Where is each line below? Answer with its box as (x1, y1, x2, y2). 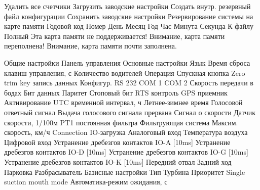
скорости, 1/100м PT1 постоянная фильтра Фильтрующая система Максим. (4, 117, 238, 127)
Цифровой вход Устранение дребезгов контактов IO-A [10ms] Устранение (4, 136, 231, 147)
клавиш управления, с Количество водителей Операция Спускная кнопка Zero (4, 67, 245, 78)
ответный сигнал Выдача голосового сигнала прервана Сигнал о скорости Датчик (4, 107, 256, 117)
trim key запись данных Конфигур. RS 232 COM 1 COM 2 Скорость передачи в (4, 77, 253, 88)
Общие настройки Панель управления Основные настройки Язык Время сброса (4, 57, 250, 68)
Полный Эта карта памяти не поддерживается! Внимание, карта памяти (4, 30, 225, 41)
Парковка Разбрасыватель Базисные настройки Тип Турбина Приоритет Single (4, 166, 245, 177)
